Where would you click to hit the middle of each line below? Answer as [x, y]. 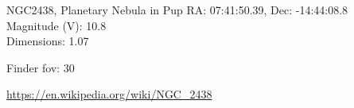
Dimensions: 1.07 [48, 41]
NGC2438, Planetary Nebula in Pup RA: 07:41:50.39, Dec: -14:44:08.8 [177, 10]
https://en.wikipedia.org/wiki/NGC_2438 [109, 94]
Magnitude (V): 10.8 [56, 25]
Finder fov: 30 [41, 67]
